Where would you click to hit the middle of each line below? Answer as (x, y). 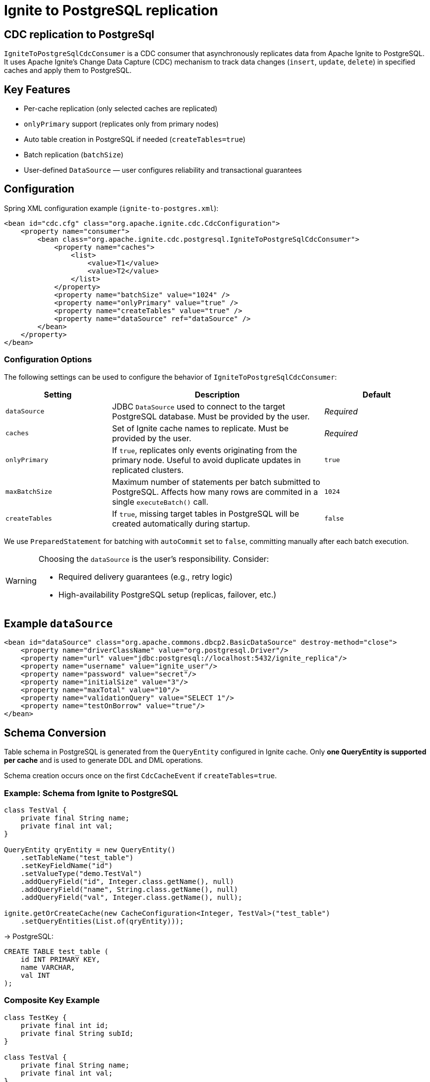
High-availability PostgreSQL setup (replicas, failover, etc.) (167, 594)
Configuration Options (48, 360)
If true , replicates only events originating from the (205, 450)
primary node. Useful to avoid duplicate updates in (207, 460)
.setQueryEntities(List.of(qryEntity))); (102, 921)
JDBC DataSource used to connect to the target (199, 406)
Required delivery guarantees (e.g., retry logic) (145, 576)
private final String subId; (77, 1033)
